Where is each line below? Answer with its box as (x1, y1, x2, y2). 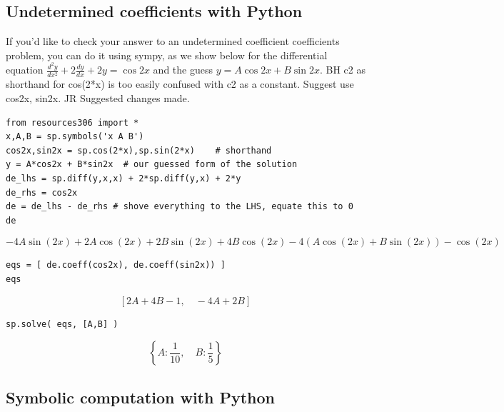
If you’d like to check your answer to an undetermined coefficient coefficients (6, 34, 340, 49)
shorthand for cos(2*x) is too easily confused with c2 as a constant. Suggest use (6, 76, 354, 91)
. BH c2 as (319, 62, 366, 77)
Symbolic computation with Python (6, 386, 276, 408)
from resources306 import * (6, 117, 139, 128)
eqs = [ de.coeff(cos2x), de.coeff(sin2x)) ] (6, 260, 226, 271)
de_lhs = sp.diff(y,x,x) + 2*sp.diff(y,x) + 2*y (6, 173, 241, 184)
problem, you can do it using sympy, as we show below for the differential (6, 47, 328, 62)
